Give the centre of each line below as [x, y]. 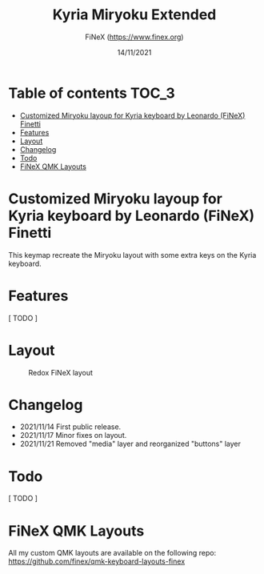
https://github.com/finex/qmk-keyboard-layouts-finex [97, 561]
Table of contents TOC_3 [92, 93]
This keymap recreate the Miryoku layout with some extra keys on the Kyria [132, 255]
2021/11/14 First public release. [70, 427]
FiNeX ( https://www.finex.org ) [134, 37]
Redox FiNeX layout [61, 372]
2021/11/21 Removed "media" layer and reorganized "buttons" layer [130, 444]
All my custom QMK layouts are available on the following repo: [112, 553]
